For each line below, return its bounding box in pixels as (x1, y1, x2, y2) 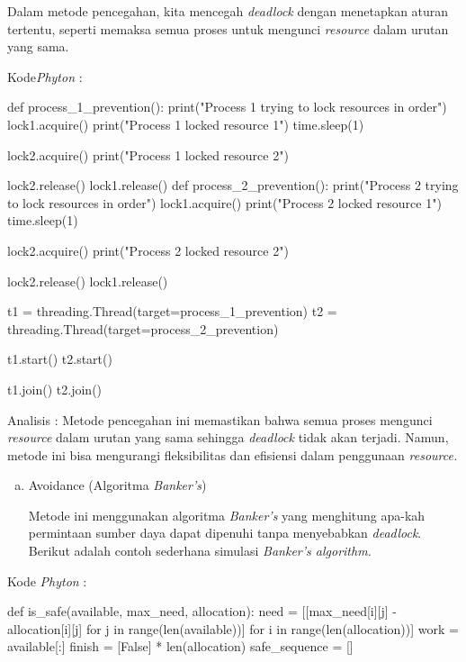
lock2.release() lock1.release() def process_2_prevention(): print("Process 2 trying (7, 176, 459, 195)
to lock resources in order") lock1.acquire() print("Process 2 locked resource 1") (7, 193, 442, 212)
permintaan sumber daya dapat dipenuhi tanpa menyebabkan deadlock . (28, 523, 422, 542)
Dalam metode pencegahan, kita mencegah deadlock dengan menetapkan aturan (7, 2, 449, 20)
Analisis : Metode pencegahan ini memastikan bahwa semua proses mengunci (7, 410, 433, 429)
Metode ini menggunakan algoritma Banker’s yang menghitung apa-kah (28, 505, 426, 524)
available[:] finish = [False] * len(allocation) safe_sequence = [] (7, 637, 354, 656)
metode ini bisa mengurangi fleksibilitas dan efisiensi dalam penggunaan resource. (7, 445, 458, 464)
